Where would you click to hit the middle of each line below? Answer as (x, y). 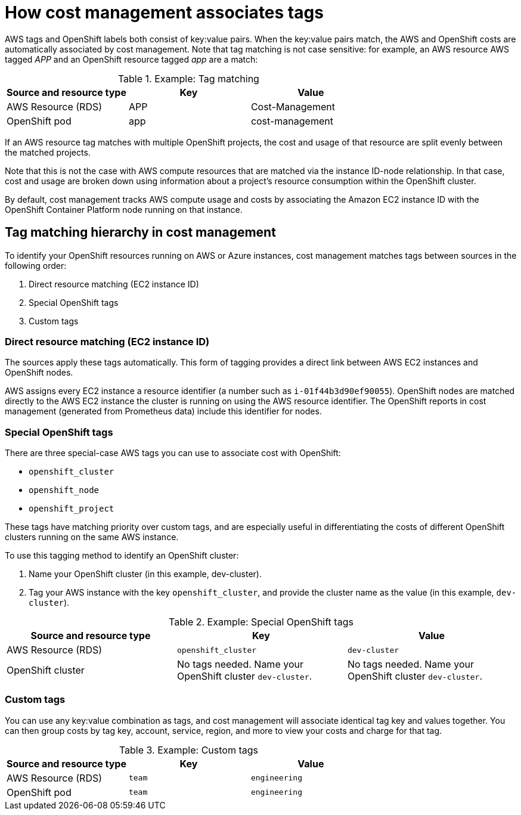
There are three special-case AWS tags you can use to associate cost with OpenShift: (173, 453)
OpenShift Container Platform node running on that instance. (124, 209)
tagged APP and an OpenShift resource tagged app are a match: (131, 59)
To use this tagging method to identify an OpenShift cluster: (122, 556)
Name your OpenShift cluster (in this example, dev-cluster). (145, 574)
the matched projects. (48, 152)
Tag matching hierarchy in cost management (140, 233)
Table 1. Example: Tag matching (188, 78)
